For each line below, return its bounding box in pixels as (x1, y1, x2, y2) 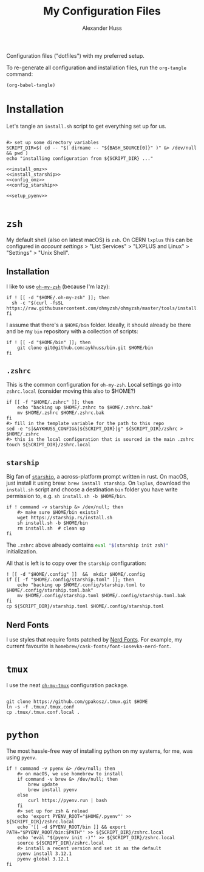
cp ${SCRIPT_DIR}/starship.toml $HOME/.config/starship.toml (6, 603, 165, 609)
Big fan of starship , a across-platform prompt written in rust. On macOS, (6, 473, 188, 480)
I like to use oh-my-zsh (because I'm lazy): (6, 283, 110, 290)
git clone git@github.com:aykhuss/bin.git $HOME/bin (17, 345, 154, 351)
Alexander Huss (81, 24, 123, 32)
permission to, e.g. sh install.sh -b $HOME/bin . (6, 493, 127, 500)
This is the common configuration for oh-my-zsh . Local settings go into (6, 381, 182, 389)
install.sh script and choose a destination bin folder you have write (6, 486, 178, 493)
